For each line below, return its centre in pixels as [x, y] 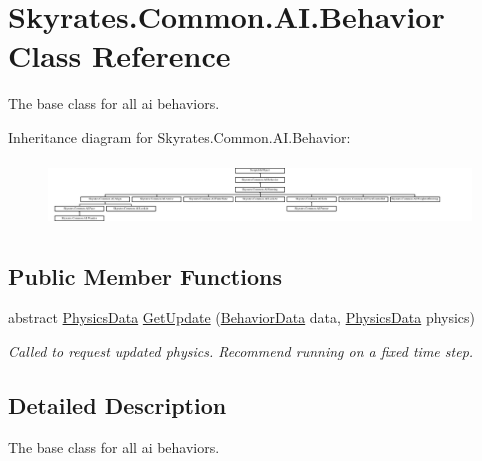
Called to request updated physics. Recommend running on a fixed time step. [241, 351]
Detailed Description [117, 405]
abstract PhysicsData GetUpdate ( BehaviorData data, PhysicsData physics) [242, 317]
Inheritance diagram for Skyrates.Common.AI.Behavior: [179, 136]
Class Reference [119, 55]
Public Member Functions [145, 275]
